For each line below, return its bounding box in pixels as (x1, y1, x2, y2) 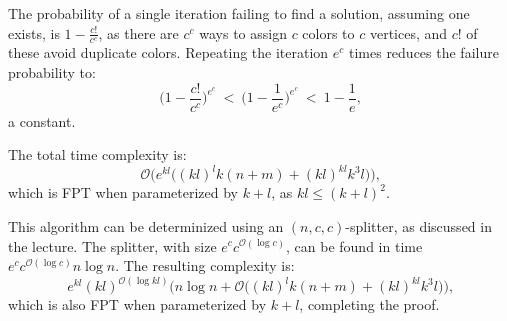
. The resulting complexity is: (115, 255, 295, 276)
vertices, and (369, 22, 448, 43)
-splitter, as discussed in (345, 215, 492, 236)
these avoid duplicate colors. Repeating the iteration (8, 42, 329, 63)
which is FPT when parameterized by (8, 182, 238, 203)
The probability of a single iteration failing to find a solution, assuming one (8, 3, 470, 23)
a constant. (8, 110, 76, 131)
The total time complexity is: (8, 144, 187, 165)
